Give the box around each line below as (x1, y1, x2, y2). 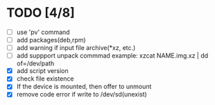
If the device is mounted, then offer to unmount (16, 82, 152, 91)
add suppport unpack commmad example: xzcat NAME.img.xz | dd (16, 51, 209, 60)
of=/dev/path (16, 59, 55, 67)
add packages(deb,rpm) (16, 36, 86, 44)
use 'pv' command (16, 28, 70, 36)
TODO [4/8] (6, 5, 75, 21)
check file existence (16, 74, 74, 83)
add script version (16, 67, 69, 75)
